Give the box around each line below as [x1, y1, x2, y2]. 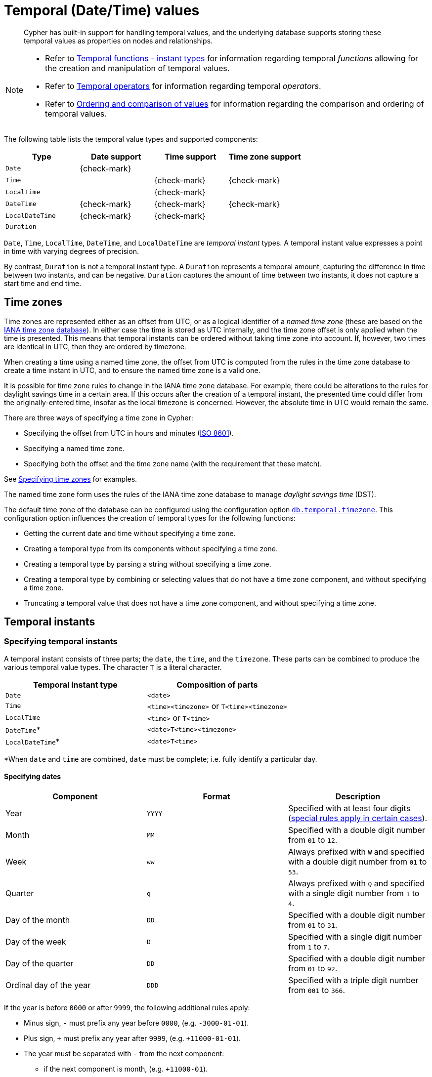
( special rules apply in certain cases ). [288, 813, 428, 824]
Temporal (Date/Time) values [4, 2, 200, 19]
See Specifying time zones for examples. [4, 474, 137, 483]
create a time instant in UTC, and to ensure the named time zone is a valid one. [4, 366, 260, 374]
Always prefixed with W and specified [288, 847, 425, 857]
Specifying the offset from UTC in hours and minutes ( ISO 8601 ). [24, 428, 234, 437]
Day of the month [5, 915, 70, 925]
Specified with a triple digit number [288, 975, 419, 986]
